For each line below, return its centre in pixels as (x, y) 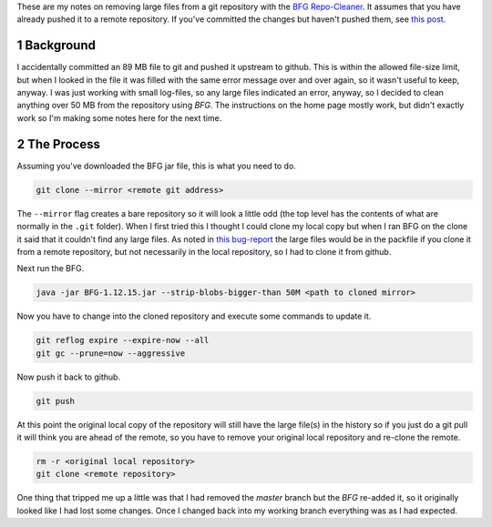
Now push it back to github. (69, 377)
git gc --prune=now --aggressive (111, 353)
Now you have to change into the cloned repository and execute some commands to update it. (194, 316)
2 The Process (58, 144)
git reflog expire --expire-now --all (123, 340)
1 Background (56, 46)
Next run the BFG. (51, 269)
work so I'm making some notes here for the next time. (119, 117)
